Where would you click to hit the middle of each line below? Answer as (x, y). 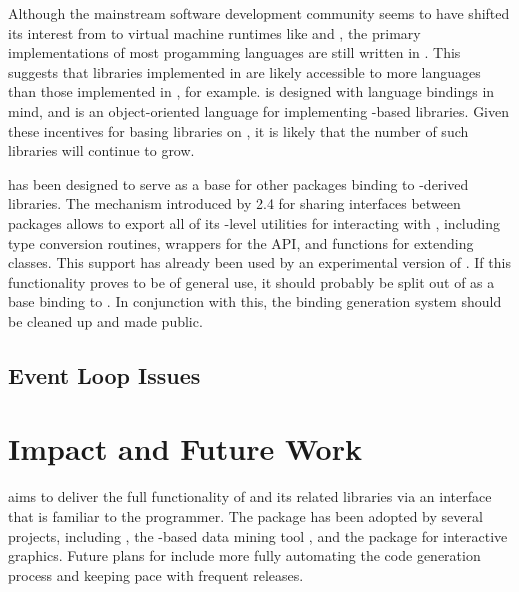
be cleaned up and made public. (105, 320)
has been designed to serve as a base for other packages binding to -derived (238, 183)
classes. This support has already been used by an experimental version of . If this (259, 262)
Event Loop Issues (104, 374)
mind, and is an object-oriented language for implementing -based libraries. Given (259, 110)
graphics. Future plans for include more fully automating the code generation (244, 555)
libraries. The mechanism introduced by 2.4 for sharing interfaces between (234, 203)
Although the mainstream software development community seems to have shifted (259, 13)
